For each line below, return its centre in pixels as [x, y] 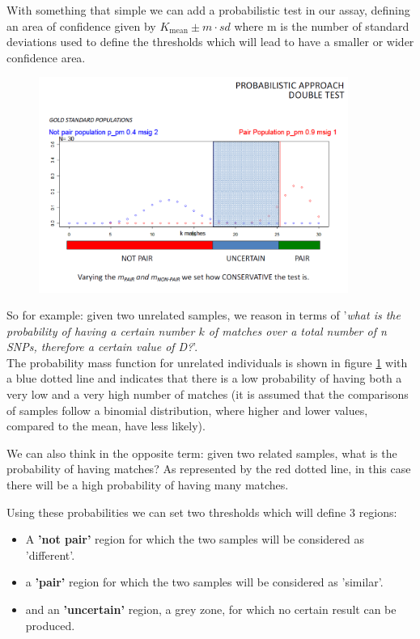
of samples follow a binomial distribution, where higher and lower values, [187, 410]
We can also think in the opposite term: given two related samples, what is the [202, 453]
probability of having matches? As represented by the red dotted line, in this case [209, 469]
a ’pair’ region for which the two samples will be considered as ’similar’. [204, 582]
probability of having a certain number [101, 330]
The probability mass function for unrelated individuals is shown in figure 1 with [207, 362]
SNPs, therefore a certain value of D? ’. [102, 347]
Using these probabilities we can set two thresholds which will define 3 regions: [202, 512]
